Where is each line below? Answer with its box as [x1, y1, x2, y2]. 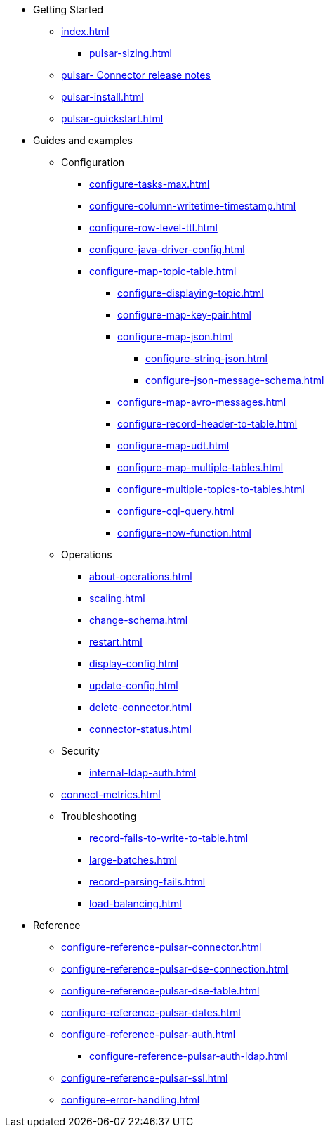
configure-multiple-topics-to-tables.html [117, 483, 305, 495]
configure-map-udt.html [117, 440, 230, 452]
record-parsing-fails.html [89, 876, 206, 888]
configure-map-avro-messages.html [117, 396, 286, 408]
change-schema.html [89, 614, 188, 626]
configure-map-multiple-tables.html [117, 461, 284, 473]
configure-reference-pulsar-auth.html [61, 1028, 236, 1040]
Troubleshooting [61, 810, 137, 822]
